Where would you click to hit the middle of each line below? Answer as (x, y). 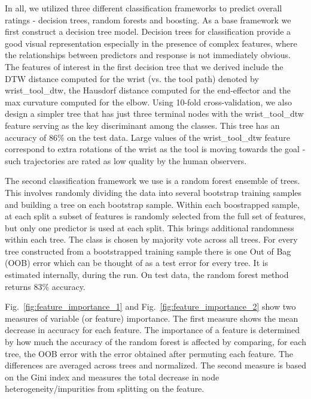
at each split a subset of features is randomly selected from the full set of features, (155, 216)
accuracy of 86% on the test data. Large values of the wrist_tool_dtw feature (147, 137)
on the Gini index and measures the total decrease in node (112, 377)
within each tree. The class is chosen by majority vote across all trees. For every (151, 239)
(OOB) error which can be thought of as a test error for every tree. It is (137, 263)
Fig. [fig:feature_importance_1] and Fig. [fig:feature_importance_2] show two (150, 306)
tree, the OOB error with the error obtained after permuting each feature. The (149, 353)
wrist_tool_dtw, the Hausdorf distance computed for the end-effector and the (148, 90)
